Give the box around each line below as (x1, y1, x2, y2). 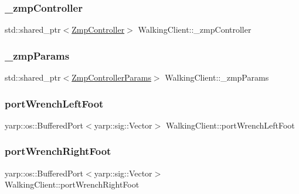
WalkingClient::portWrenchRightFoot (5, 178, 140, 190)
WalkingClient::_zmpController (138, 23, 252, 36)
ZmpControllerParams (72, 71, 151, 84)
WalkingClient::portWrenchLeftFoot (165, 119, 295, 131)
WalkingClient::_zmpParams (165, 71, 269, 84)
